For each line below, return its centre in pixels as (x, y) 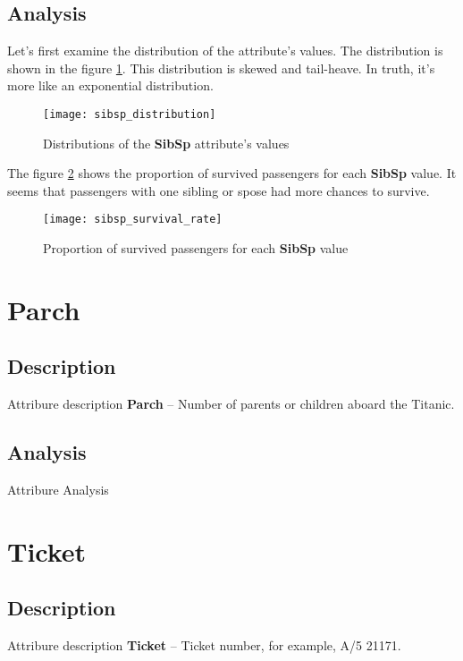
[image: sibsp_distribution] (130, 114)
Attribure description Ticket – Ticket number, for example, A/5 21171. (204, 645)
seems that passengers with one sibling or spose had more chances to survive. (219, 190)
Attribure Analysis (58, 490)
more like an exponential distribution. (110, 85)
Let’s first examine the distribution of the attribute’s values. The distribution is (225, 51)
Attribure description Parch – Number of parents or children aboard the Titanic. (231, 404)
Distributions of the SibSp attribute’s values (166, 143)
